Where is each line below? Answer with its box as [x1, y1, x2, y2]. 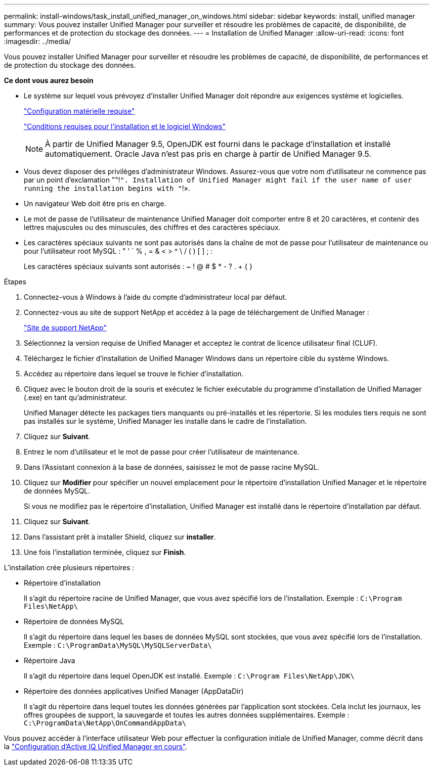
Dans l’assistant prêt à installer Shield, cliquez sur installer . [24, 533, 216, 541]
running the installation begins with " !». [24, 184, 190, 192]
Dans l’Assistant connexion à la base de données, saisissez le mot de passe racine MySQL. [24, 463, 320, 471]
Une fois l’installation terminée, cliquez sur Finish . [24, 548, 186, 556]
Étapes [4, 277, 27, 286]
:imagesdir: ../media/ [4, 37, 71, 45]
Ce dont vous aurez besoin [4, 76, 93, 85]
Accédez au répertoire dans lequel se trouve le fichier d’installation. [24, 369, 244, 378]
